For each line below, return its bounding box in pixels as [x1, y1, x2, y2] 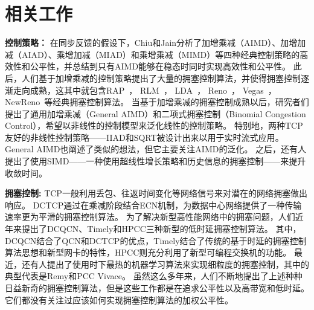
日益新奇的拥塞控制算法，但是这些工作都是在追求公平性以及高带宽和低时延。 [5, 282, 309, 294]
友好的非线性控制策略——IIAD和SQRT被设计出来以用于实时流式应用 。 [5, 131, 284, 143]
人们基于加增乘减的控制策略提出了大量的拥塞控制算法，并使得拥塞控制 [21, 71, 301, 84]
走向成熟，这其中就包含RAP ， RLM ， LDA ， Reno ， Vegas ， [13, 83, 277, 96]
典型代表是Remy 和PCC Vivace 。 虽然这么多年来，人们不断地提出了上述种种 [5, 270, 303, 282]
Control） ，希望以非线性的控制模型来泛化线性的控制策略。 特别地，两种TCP [5, 119, 303, 132]
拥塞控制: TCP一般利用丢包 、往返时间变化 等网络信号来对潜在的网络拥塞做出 [5, 187, 307, 199]
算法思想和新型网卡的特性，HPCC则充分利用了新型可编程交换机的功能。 [5, 246, 292, 259]
